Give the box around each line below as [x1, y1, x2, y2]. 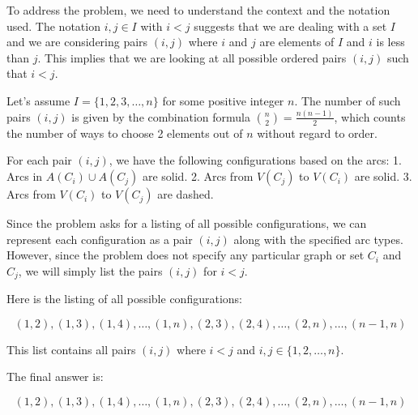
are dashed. [157, 186, 214, 203]
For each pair [6, 152, 72, 169]
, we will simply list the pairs [18, 262, 163, 279]
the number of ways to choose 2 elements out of [6, 124, 243, 141]
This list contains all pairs [6, 340, 136, 357]
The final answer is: [6, 368, 104, 385]
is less [376, 33, 405, 50]
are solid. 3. [354, 168, 412, 185]
